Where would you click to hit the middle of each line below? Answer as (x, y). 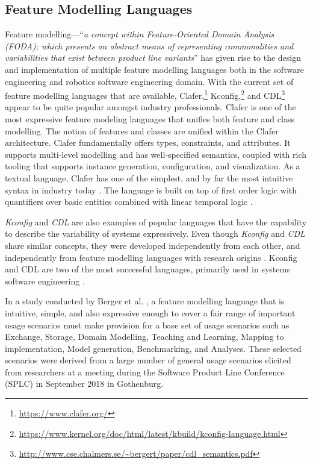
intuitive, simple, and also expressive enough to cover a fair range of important (150, 312)
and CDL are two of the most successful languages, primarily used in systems (147, 269)
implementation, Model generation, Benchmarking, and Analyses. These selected (153, 348)
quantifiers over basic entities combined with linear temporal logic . (129, 202)
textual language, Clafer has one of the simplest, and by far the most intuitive (149, 177)
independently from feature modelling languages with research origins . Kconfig (151, 257)
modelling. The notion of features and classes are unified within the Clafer (142, 130)
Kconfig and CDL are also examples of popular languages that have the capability (156, 221)
